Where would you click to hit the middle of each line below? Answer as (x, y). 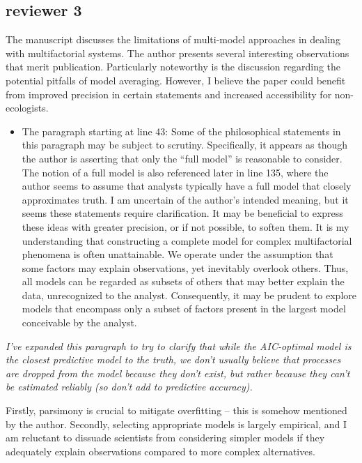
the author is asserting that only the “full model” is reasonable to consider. (182, 158)
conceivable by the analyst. (79, 322)
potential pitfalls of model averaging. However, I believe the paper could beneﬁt (176, 80)
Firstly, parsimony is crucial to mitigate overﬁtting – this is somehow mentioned (176, 410)
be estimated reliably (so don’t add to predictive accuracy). (129, 387)
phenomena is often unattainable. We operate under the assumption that (178, 254)
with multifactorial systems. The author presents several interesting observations (178, 53)
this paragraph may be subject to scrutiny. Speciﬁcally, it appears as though (185, 145)
